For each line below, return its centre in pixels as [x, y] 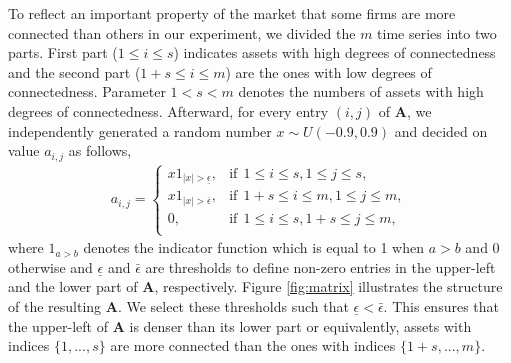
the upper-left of [58, 325]
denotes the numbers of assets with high [361, 91]
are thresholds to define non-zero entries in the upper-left [320, 266]
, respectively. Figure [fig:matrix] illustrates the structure [328, 286]
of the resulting [55, 306]
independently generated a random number [140, 130]
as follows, [100, 150]
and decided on [441, 130]
